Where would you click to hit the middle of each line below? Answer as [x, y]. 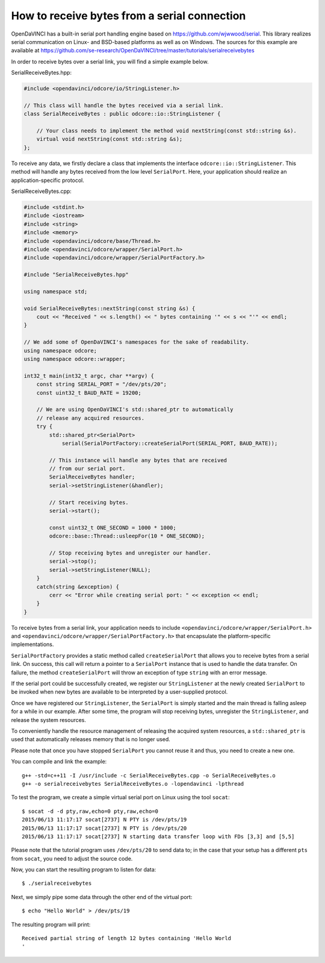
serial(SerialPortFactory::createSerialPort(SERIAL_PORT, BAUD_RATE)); [170, 443]
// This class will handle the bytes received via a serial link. [124, 105]
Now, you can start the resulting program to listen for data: [84, 870]
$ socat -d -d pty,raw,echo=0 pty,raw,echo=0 [90, 811]
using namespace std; [56, 291]
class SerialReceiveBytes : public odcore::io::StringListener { [122, 114]
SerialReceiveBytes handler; [92, 477]
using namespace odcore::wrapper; [75, 359]
